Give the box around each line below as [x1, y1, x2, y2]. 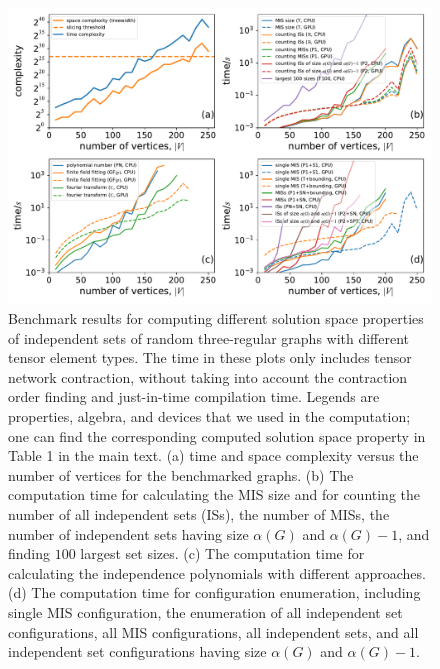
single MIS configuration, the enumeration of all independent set [8, 601, 403, 622]
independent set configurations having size [8, 641, 267, 662]
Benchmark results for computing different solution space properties [8, 308, 424, 329]
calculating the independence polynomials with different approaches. [8, 562, 426, 583]
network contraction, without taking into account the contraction [8, 366, 408, 387]
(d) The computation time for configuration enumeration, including [8, 582, 421, 603]
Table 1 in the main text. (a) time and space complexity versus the [8, 445, 419, 466]
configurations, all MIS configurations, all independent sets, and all [8, 621, 419, 642]
